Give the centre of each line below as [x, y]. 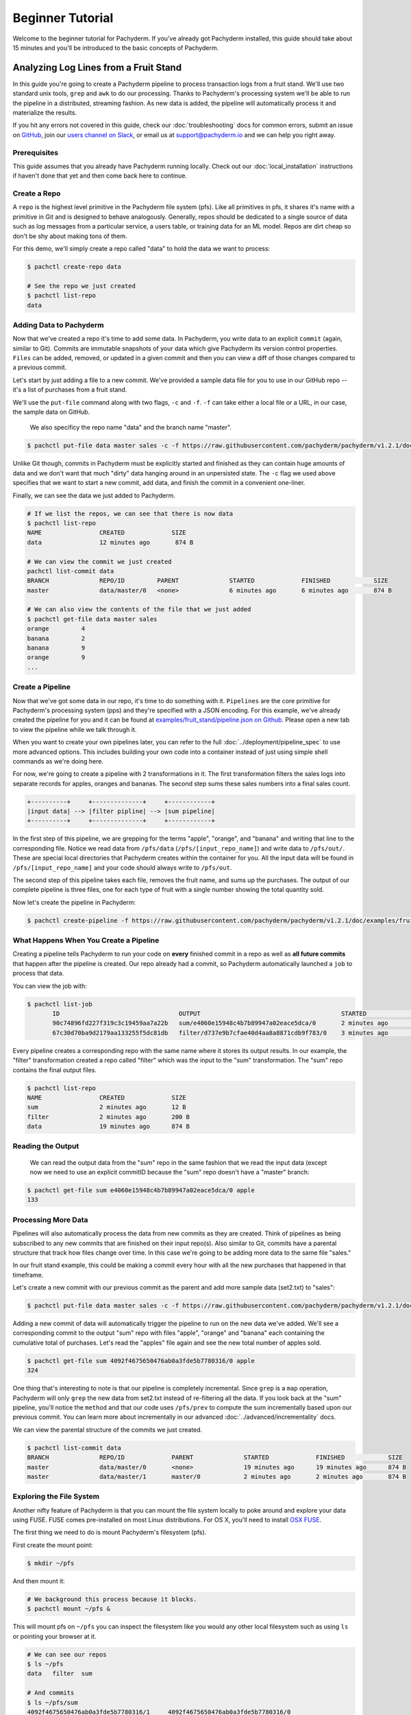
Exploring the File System [56, 1497]
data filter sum [60, 1673]
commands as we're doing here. [58, 761]
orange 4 [56, 629]
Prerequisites [35, 152]
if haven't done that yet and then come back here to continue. [100, 176]
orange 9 [56, 658]
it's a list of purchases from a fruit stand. [70, 390]
